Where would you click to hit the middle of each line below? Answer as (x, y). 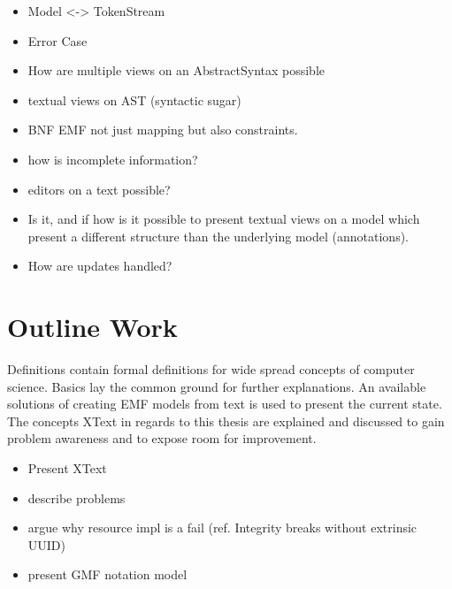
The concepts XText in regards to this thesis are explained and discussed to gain (226, 421)
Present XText (67, 468)
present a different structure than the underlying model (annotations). (218, 236)
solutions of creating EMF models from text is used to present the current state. (225, 404)
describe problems (77, 497)
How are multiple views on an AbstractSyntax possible (176, 70)
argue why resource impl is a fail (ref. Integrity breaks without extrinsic (222, 528)
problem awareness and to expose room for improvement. (162, 438)
